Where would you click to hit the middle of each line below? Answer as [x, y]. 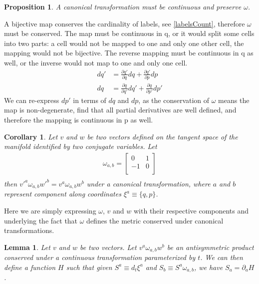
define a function [30, 267]
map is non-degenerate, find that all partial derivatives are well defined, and [120, 110]
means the [234, 100]
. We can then [222, 257]
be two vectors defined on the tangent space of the [162, 136]
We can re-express [32, 100]
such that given [89, 267]
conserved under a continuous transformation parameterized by [100, 257]
